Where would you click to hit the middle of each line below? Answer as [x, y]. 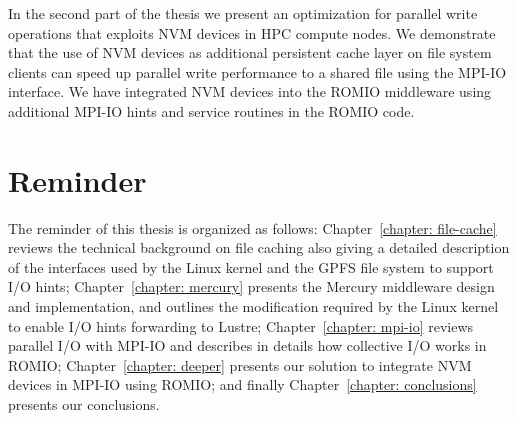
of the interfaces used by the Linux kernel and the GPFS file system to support [251, 266]
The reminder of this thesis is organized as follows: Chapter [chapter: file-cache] [252, 227]
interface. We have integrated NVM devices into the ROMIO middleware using [250, 91]
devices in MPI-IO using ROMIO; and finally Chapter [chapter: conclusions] [242, 384]
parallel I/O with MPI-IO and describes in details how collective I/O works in [247, 345]
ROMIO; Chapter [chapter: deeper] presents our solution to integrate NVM [240, 364]
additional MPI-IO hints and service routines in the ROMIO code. [211, 110]
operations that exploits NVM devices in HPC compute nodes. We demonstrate [252, 32]
